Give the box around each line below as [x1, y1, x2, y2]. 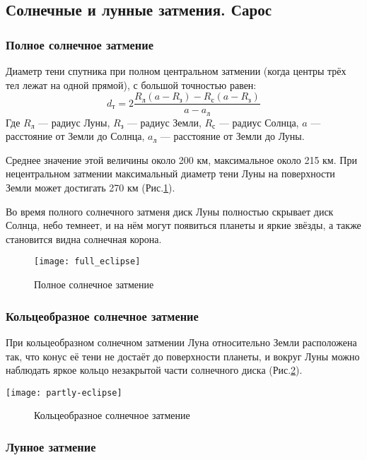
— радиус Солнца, [219, 114, 299, 129]
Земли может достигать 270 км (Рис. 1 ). [6, 180, 175, 195]
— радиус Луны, [38, 114, 110, 129]
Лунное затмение [6, 437, 96, 455]
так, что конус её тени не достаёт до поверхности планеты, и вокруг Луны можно [6, 348, 360, 363]
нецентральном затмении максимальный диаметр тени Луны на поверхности [6, 166, 335, 181]
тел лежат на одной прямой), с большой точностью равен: [6, 77, 257, 92]
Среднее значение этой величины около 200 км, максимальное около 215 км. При [6, 152, 357, 167]
